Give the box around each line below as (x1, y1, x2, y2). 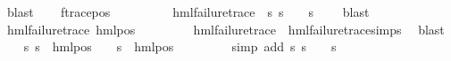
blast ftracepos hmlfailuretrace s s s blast (6, 3, 370, 20)
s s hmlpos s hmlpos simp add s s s (23, 37, 337, 56)
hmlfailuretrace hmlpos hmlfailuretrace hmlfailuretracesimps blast (6, 19, 445, 38)
